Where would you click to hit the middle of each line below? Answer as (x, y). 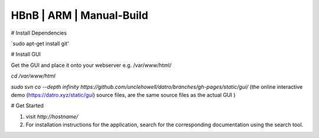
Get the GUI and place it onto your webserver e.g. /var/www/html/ (91, 65)
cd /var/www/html (33, 76)
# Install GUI (26, 54)
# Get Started (27, 106)
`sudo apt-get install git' (40, 43)
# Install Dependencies (39, 33)
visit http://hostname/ (52, 116)
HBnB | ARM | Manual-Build (80, 15)
